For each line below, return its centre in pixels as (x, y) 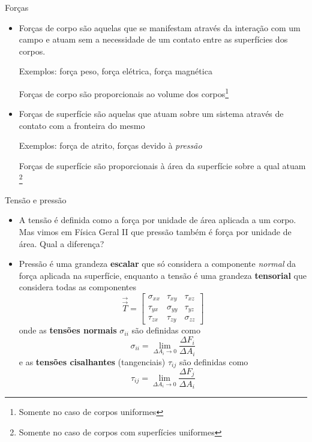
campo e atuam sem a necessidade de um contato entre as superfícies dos (153, 39)
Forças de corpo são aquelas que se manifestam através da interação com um (160, 27)
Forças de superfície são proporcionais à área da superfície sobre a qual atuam (162, 166)
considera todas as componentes (77, 287)
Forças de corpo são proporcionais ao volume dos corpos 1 (124, 92)
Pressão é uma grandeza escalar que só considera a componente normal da (157, 264)
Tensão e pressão (36, 199)
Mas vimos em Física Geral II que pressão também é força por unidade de (155, 232)
